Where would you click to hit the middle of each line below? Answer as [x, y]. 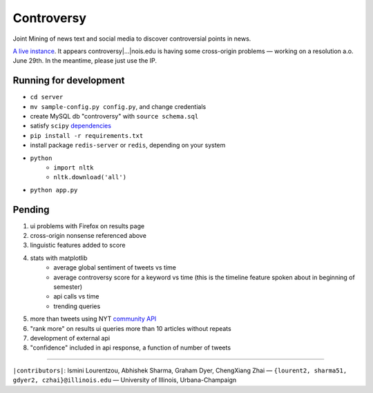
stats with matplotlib [59, 258]
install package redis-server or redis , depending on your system [128, 145]
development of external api [70, 338]
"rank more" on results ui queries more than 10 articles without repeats [131, 328]
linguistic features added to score [78, 245]
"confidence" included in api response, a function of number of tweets [131, 347]
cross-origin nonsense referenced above [88, 236]
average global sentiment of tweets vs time [115, 268]
